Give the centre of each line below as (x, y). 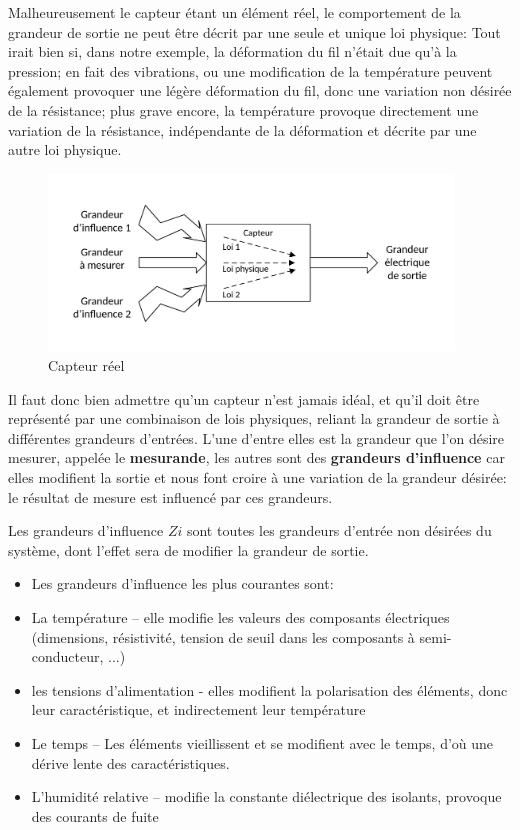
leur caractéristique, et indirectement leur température (198, 709)
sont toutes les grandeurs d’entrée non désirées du (339, 530)
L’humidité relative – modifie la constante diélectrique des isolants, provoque (266, 796)
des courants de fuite (95, 815)
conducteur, (67, 656)
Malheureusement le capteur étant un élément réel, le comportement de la (234, 12)
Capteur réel (86, 365)
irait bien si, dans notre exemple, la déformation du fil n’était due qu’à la (232, 51)
